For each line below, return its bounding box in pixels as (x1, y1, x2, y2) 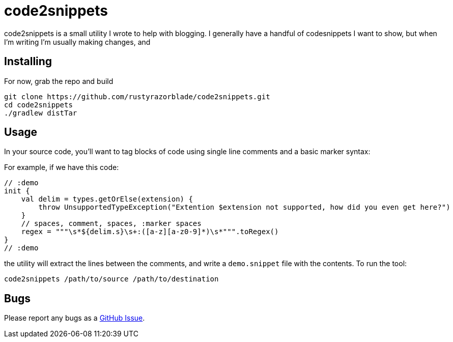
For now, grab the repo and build (4, 76, 114, 85)
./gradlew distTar (4, 108, 77, 117)
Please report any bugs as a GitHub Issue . (4, 313, 145, 323)
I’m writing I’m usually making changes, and (4, 37, 151, 46)
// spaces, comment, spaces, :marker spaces (21, 219, 202, 228)
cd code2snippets (4, 100, 73, 109)
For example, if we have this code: (4, 163, 119, 172)
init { (4, 187, 30, 195)
